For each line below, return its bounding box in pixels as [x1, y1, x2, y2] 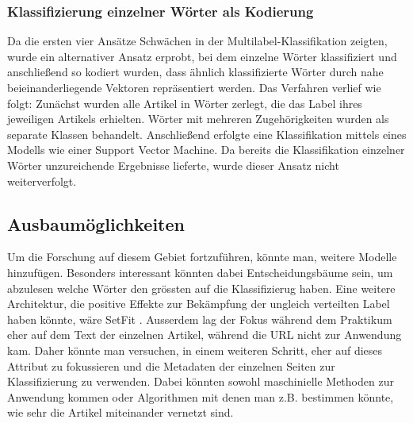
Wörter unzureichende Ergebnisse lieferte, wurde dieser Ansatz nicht [7, 156, 339, 173]
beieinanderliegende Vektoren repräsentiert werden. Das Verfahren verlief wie [7, 79, 381, 95]
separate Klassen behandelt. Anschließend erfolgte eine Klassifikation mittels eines [7, 125, 407, 142]
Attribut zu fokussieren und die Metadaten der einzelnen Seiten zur [7, 357, 335, 374]
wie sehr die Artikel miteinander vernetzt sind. [7, 404, 234, 421]
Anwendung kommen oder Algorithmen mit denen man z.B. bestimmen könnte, [7, 388, 394, 405]
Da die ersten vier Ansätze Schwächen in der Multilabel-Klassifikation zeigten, [7, 33, 388, 49]
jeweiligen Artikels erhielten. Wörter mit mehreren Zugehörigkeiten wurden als [7, 110, 389, 127]
